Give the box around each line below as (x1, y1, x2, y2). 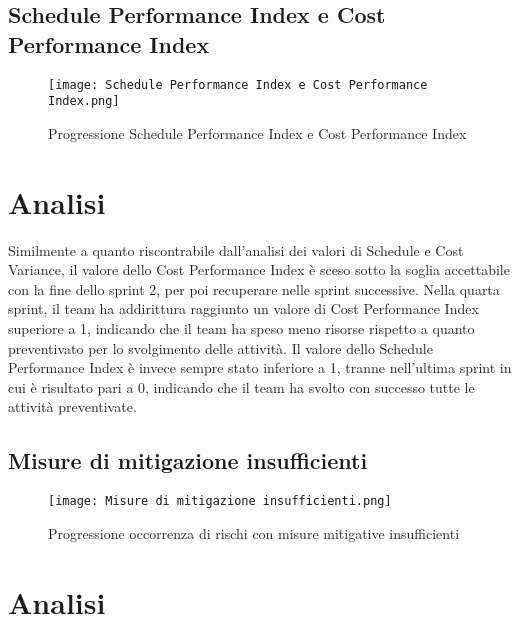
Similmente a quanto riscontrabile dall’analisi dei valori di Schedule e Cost (8, 239, 464, 260)
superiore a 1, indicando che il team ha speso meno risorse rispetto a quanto (8, 318, 475, 338)
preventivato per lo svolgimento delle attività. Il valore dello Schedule (8, 337, 433, 358)
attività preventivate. (8, 396, 137, 417)
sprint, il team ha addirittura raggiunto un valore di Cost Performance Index (8, 298, 479, 319)
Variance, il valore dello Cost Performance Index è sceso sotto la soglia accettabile (8, 259, 510, 280)
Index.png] (48, 94, 120, 109)
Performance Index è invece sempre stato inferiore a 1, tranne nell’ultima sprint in (8, 357, 512, 378)
